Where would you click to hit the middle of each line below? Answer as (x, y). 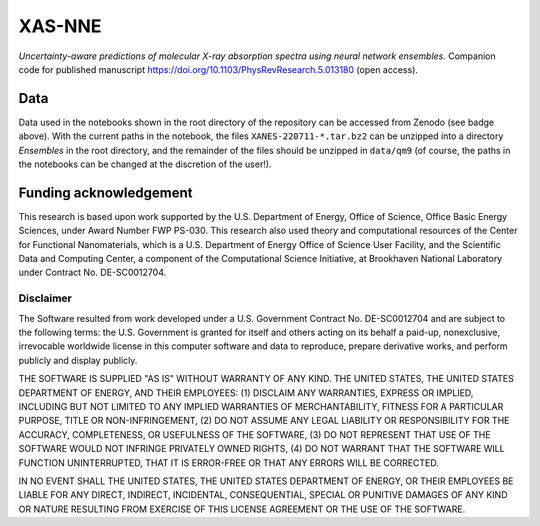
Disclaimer (45, 298)
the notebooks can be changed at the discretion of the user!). (145, 164)
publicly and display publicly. (78, 360)
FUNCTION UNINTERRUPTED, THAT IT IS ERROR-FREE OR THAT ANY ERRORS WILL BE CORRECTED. (229, 462)
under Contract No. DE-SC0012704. (92, 272)
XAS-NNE (60, 26)
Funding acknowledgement (105, 192)
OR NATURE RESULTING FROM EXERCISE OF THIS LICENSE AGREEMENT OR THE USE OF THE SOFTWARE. (242, 509)
